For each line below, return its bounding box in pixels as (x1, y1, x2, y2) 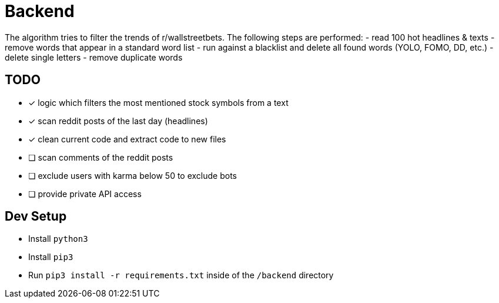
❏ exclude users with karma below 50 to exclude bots (28, 170, 237, 181)
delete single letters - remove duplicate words (5, 52, 183, 62)
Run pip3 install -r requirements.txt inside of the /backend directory (28, 270, 334, 281)
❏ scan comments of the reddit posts (28, 152, 173, 162)
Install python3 (28, 234, 88, 244)
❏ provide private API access (28, 188, 142, 199)
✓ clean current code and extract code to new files (28, 134, 226, 144)
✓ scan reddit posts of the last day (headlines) (28, 115, 208, 126)
